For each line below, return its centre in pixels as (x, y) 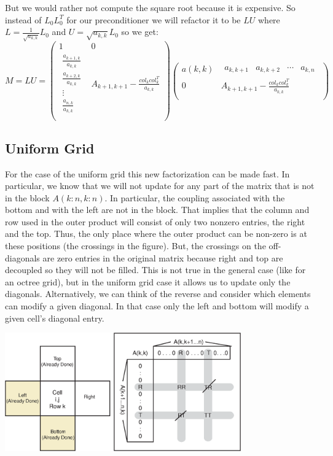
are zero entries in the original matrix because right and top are (163, 257)
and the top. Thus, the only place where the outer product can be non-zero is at (156, 234)
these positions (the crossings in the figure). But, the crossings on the (135, 246)
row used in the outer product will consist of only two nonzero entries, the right (155, 221)
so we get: (140, 32)
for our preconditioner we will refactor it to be (154, 19)
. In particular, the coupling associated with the (195, 197)
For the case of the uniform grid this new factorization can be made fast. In (147, 173)
